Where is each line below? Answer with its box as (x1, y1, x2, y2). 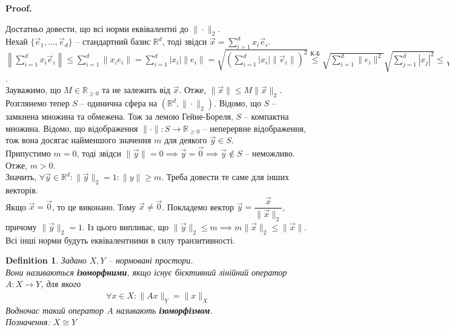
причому (5, 220, 37, 233)
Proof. (5, 2, 32, 14)
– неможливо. (245, 147, 295, 160)
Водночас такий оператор (5, 303, 104, 316)
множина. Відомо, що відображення (5, 121, 138, 134)
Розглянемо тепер (5, 97, 70, 109)
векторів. (5, 184, 38, 196)
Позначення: (5, 315, 50, 328)
